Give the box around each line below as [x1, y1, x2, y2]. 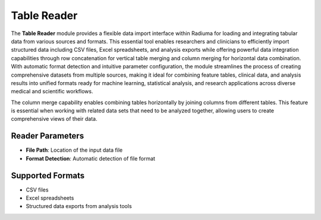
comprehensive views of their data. [11, 115, 97, 122]
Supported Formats [11, 170, 85, 181]
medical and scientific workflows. [11, 88, 93, 95]
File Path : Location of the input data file [26, 146, 123, 154]
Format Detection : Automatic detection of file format [26, 155, 156, 162]
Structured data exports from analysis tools [26, 203, 132, 210]
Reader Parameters [11, 131, 84, 141]
